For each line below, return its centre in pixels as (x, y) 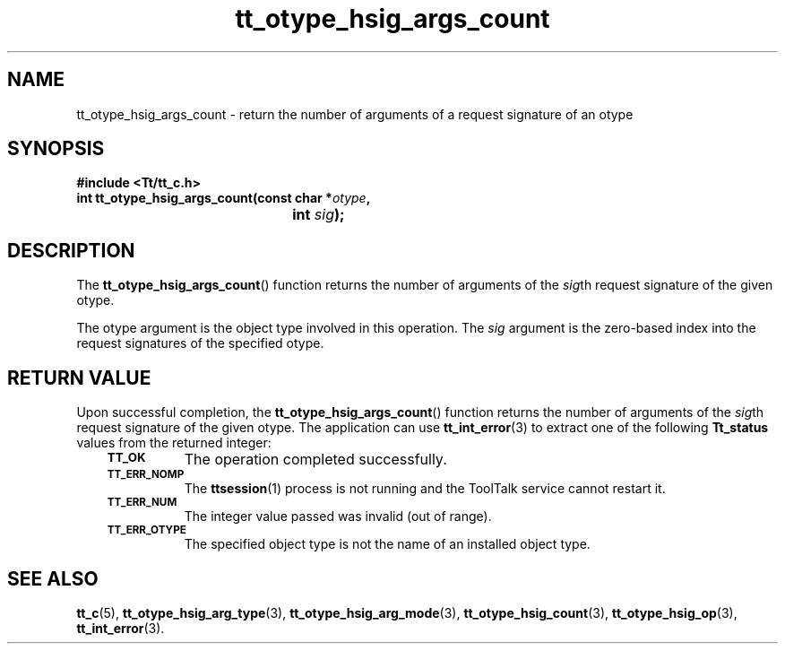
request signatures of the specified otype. (200, 343)
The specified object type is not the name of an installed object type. (387, 544)
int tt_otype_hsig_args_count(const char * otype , (224, 198)
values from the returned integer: (174, 443)
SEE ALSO (53, 578)
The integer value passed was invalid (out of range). (338, 516)
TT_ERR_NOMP (146, 475)
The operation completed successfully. (315, 460)
